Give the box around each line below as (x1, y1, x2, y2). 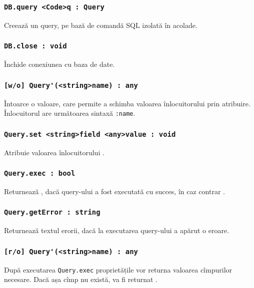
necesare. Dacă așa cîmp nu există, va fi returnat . (4, 274, 157, 285)
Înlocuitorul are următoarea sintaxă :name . (4, 108, 135, 118)
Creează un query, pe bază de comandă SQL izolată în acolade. (4, 19, 197, 30)
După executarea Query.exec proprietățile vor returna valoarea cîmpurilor (4, 264, 232, 275)
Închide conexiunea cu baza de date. (4, 59, 115, 69)
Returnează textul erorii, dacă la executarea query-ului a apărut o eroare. (4, 225, 229, 236)
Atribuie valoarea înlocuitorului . (4, 147, 104, 157)
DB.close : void (4, 42, 67, 50)
